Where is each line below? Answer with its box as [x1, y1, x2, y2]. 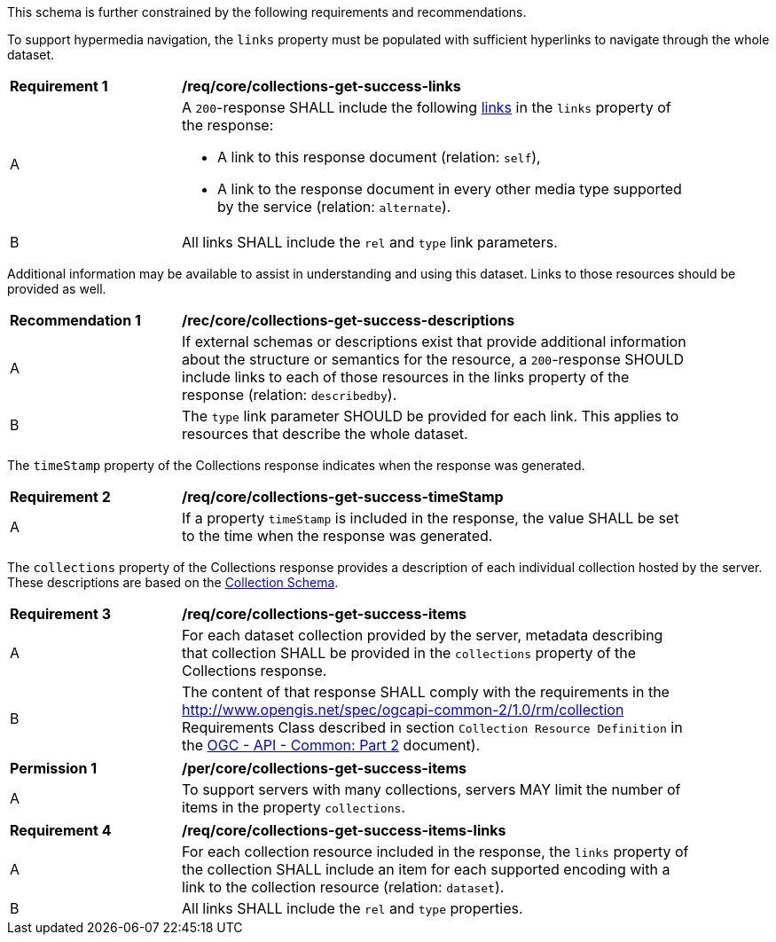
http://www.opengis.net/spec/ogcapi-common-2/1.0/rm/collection [182, 701, 624, 718]
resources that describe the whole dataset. [182, 425, 468, 443]
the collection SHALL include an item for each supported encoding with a [182, 860, 670, 878]
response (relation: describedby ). [182, 386, 397, 404]
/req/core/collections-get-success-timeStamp [182, 488, 504, 506]
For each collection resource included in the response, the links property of [182, 843, 689, 860]
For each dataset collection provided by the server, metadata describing [182, 626, 663, 644]
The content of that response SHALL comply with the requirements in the [182, 683, 670, 701]
